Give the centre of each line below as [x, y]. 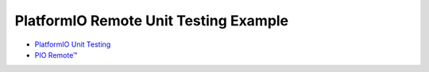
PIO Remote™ [56, 55]
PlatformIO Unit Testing [73, 44]
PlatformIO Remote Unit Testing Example [152, 21]
